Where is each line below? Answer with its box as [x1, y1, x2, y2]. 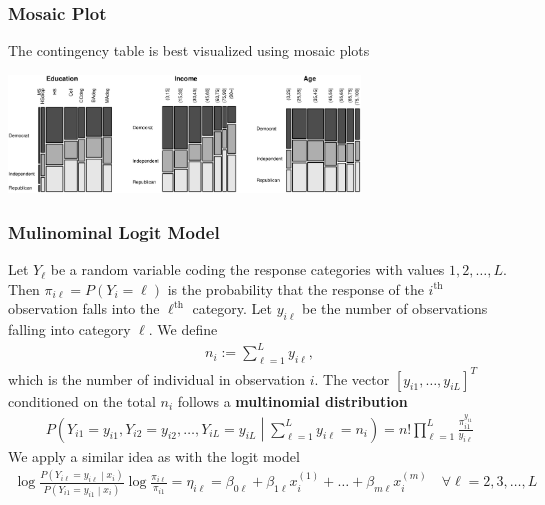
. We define [148, 319, 218, 340]
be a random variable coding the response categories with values [50, 259, 445, 280]
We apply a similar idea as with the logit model [8, 445, 300, 466]
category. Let [192, 298, 273, 319]
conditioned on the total [8, 390, 156, 411]
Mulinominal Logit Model [8, 219, 220, 244]
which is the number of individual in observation [8, 368, 305, 389]
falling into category [8, 319, 131, 340]
